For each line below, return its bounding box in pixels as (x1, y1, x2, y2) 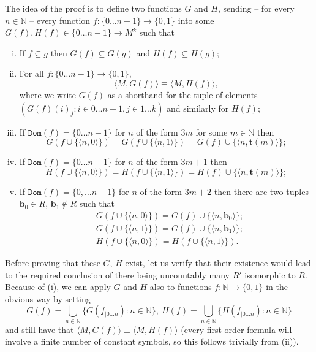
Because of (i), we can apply (5, 280, 111, 293)
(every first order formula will (181, 323, 292, 335)
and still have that (5, 323, 74, 335)
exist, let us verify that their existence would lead (125, 256, 311, 269)
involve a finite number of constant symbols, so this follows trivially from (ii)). (5, 335, 299, 348)
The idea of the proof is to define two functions (5, 2, 182, 14)
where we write (19, 88, 77, 101)
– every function (29, 13, 91, 26)
